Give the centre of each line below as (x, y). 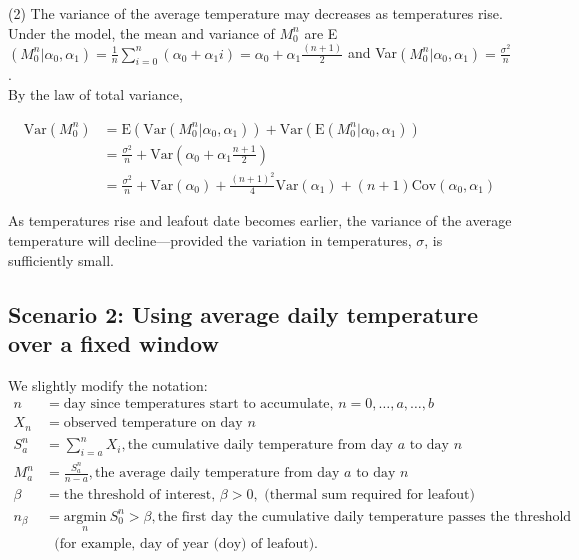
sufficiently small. (61, 259)
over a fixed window (113, 342)
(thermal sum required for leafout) (369, 495)
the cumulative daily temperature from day (260, 445)
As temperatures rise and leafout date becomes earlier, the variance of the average (260, 220)
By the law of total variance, (95, 93)
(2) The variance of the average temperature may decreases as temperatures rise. (255, 13)
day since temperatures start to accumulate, (198, 404)
